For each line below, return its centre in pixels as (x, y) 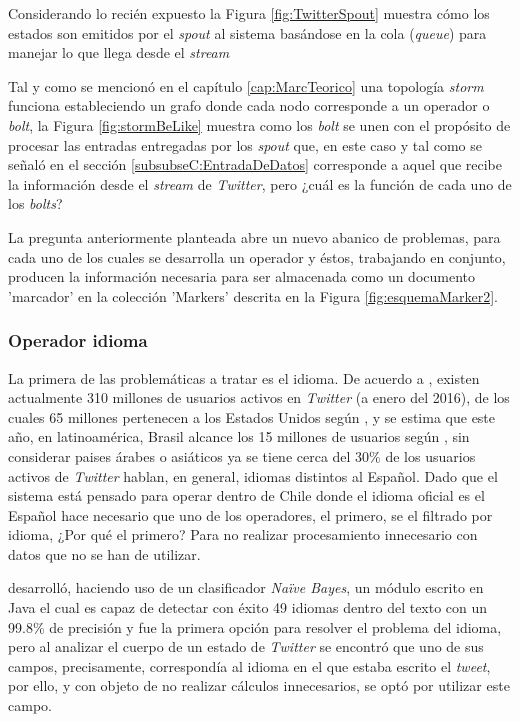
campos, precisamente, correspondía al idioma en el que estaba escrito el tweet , (249, 665)
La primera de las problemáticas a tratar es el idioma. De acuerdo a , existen (244, 377)
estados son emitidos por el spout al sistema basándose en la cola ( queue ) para (247, 32)
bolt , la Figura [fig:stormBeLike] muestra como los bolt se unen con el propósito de (259, 124)
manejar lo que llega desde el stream (119, 52)
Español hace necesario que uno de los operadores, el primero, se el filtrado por (250, 514)
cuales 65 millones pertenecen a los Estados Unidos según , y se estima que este (252, 416)
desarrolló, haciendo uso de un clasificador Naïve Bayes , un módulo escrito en (246, 587)
